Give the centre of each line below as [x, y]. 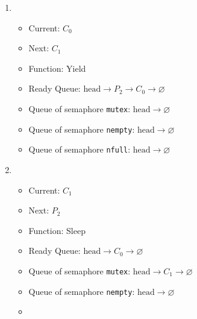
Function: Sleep [57, 230]
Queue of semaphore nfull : [80, 149]
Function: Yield [57, 68]
